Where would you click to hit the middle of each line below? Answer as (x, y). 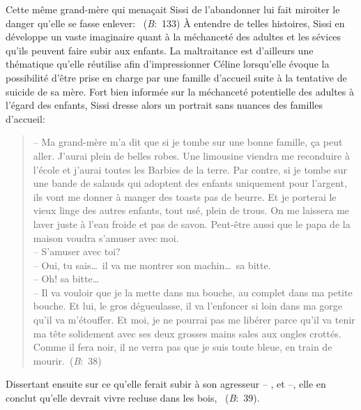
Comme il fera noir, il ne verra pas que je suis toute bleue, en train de (183, 347)
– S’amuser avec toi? (77, 251)
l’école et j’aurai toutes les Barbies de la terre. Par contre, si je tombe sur (190, 169)
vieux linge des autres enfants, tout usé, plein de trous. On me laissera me (191, 210)
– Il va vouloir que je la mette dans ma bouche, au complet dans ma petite (193, 292)
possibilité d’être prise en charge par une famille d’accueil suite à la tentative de (176, 77)
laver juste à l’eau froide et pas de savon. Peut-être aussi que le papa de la (192, 223)
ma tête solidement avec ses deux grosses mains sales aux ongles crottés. (187, 333)
